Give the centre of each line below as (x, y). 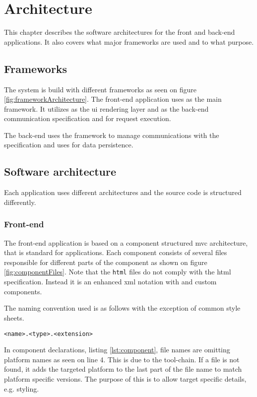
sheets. (14, 317)
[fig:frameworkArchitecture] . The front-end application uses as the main (113, 99)
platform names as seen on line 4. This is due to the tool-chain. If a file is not (122, 359)
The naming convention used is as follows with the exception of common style (122, 308)
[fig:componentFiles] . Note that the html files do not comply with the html (118, 272)
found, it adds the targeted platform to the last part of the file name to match (123, 369)
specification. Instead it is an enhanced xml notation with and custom (110, 282)
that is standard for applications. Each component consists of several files (116, 252)
